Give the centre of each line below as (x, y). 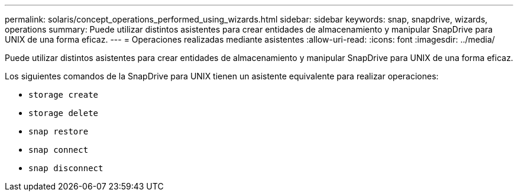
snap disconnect (66, 168)
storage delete (64, 113)
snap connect (59, 150)
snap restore (59, 131)
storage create (64, 95)
